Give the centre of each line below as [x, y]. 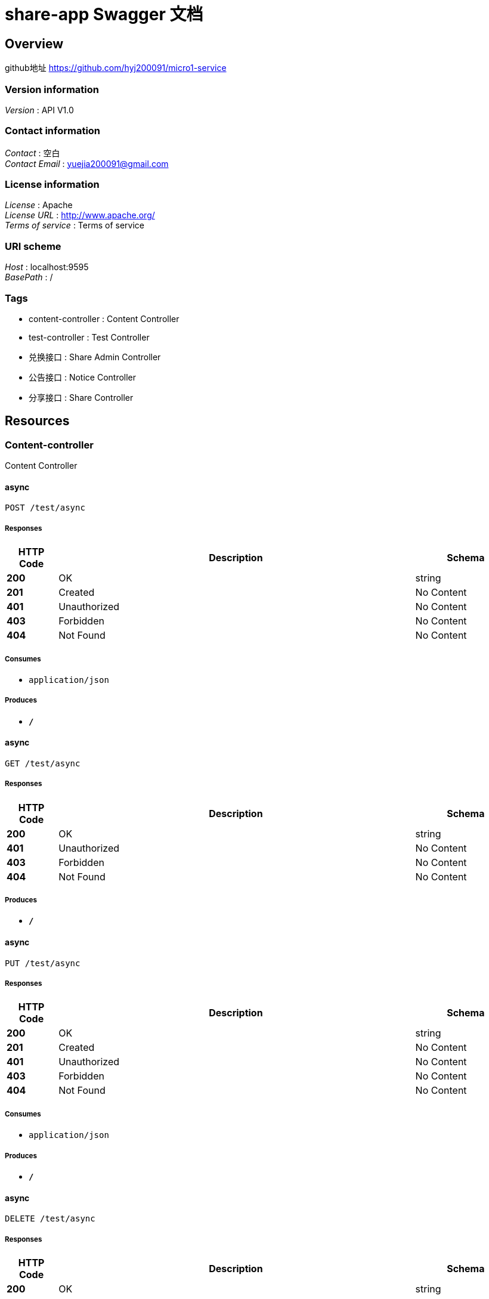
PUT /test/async [43, 963]
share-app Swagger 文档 [104, 14]
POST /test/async [45, 508]
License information [52, 185]
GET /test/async [43, 763]
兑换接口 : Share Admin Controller [95, 357]
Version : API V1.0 [39, 110]
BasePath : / [29, 277]
